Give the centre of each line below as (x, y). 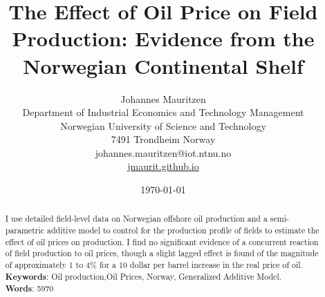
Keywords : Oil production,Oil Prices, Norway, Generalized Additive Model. (143, 276)
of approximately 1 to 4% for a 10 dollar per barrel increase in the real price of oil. (154, 265)
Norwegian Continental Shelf (163, 65)
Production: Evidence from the (163, 38)
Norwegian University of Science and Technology (163, 125)
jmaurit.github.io (163, 166)
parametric (25, 230)
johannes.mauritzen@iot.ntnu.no (163, 152)
